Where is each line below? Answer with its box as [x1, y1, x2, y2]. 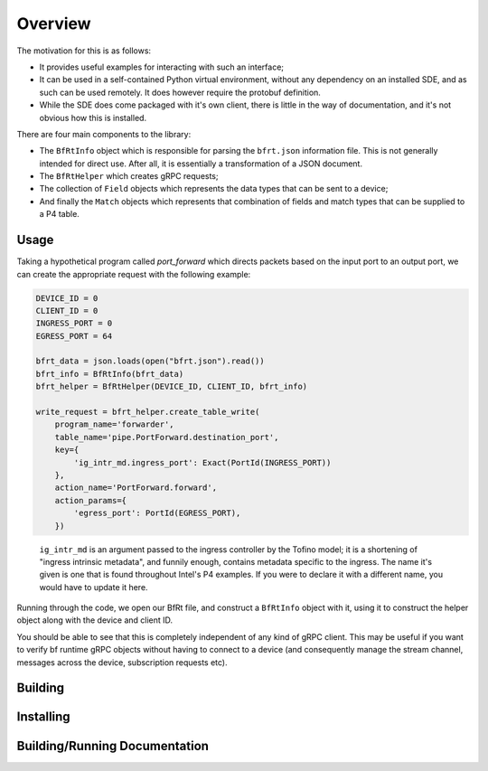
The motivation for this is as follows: [16, 45, 152, 56]
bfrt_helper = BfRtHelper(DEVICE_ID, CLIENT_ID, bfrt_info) [35, 381, 308, 392]
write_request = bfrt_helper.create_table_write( [35, 407, 260, 418]
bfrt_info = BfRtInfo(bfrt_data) [35, 369, 184, 379]
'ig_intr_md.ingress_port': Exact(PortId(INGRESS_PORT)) [73, 457, 332, 467]
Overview [16, 14, 91, 33]
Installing [16, 710, 71, 725]
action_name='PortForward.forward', [54, 483, 217, 493]
